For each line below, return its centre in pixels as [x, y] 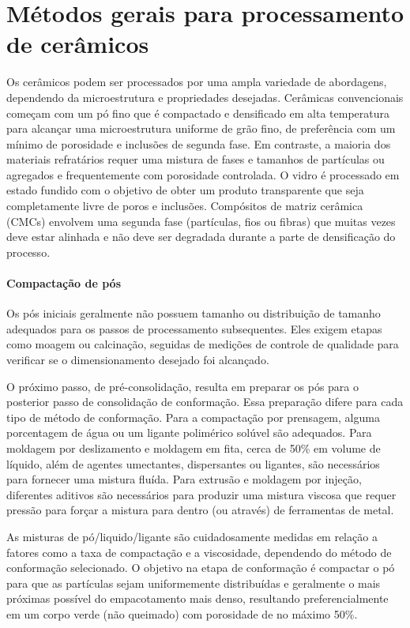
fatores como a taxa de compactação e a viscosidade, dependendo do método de [199, 552]
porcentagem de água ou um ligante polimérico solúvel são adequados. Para [189, 432]
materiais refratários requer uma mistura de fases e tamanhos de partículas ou [196, 159]
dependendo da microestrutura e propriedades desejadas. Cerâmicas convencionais [205, 97]
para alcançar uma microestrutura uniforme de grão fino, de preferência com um [201, 128]
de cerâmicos [78, 44]
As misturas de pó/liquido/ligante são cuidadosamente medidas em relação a [192, 536]
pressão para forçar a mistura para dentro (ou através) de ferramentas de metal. [200, 510]
